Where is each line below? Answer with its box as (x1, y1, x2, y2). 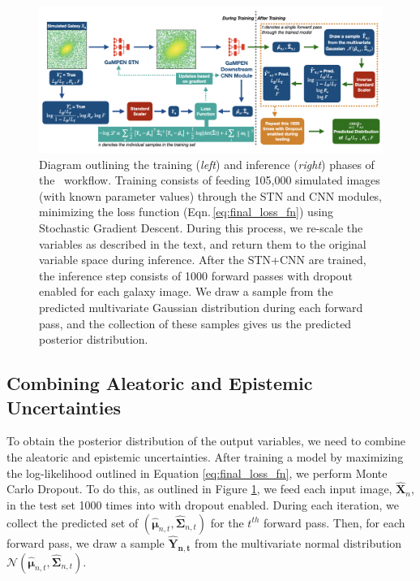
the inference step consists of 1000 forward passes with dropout (39, 267, 353, 284)
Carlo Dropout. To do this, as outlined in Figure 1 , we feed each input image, (6, 480, 392, 497)
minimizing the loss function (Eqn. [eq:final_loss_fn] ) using (39, 203, 334, 220)
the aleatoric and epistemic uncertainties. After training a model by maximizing (6, 449, 404, 466)
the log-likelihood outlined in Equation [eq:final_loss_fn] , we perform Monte (6, 464, 388, 481)
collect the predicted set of (6, 514, 139, 531)
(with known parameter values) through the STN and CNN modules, (39, 187, 383, 204)
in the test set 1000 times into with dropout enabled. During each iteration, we (6, 496, 399, 514)
